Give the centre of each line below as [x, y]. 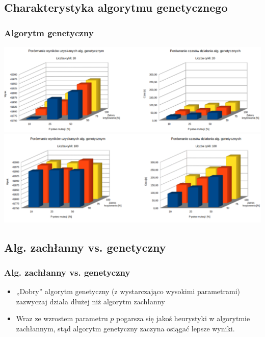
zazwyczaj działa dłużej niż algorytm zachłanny [90, 301]
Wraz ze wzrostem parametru [62, 318]
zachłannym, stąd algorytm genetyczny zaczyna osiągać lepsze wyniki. [125, 329]
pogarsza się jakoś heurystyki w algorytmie [183, 318]
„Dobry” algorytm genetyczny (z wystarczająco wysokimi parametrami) [128, 291]
